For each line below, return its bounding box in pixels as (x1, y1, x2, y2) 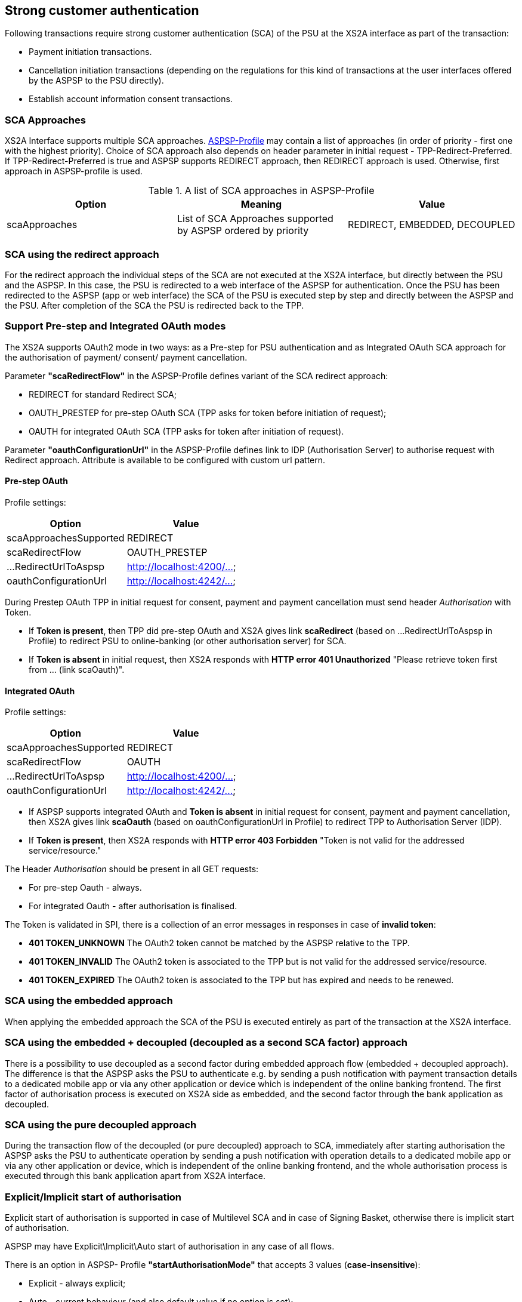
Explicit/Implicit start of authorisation (5, 1190, 182, 1203)
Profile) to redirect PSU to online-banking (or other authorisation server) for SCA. (29, 635, 347, 646)
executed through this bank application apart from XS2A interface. (5, 1171, 266, 1181)
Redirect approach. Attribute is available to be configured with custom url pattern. (5, 454, 326, 465)
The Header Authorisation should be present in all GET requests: (5, 864, 259, 875)
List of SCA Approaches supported (177, 213, 333, 225)
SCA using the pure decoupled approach (5, 1118, 197, 1131)
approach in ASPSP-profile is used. (5, 166, 143, 177)
